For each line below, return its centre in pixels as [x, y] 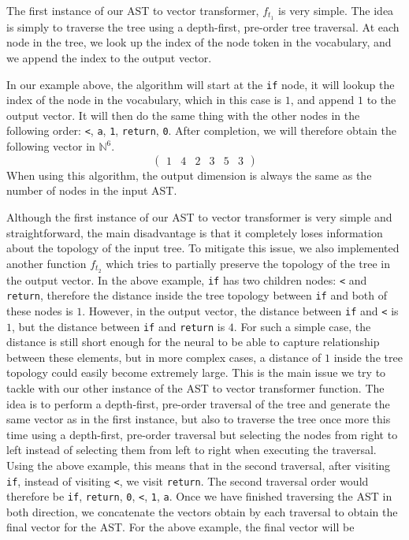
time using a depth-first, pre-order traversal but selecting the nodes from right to [202, 434]
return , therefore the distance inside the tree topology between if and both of [197, 295]
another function [46, 263]
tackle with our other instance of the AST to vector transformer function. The [195, 387]
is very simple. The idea [336, 10]
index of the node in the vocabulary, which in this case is [144, 100]
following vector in [51, 146]
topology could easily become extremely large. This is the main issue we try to [196, 372]
